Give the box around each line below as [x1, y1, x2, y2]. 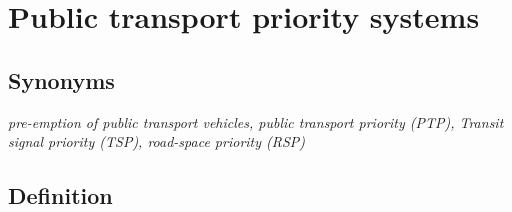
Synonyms [8, 64, 115, 95]
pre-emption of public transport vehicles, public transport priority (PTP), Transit [8, 111, 504, 132]
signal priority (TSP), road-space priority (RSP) [8, 131, 306, 152]
